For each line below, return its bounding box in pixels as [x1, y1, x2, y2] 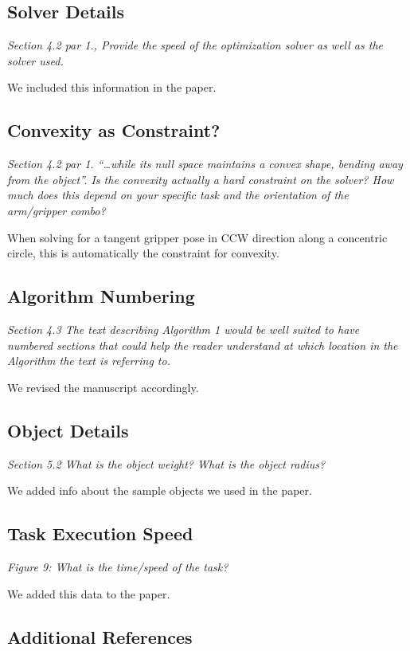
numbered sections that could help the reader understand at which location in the [7, 336, 398, 353]
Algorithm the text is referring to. [7, 352, 170, 369]
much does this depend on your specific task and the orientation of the [7, 186, 349, 203]
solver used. [7, 52, 64, 69]
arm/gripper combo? [7, 202, 106, 218]
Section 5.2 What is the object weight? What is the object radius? [7, 455, 326, 472]
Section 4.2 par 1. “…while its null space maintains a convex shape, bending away [7, 155, 403, 172]
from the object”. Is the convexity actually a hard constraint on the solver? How [7, 171, 394, 187]
